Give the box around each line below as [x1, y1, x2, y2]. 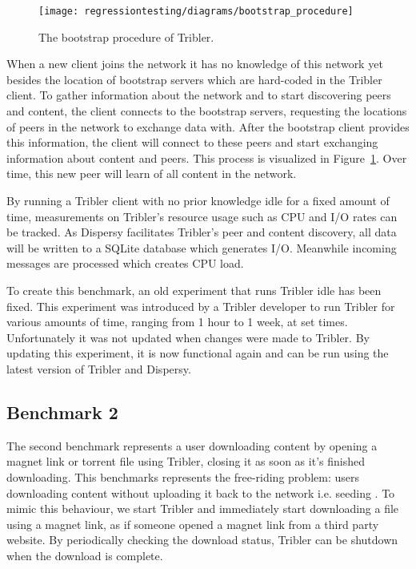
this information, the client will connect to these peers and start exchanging [6, 134, 378, 151]
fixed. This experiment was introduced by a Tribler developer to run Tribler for [6, 297, 395, 314]
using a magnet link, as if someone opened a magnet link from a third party [6, 515, 379, 532]
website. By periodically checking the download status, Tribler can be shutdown [6, 531, 398, 548]
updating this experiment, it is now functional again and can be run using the [6, 345, 389, 361]
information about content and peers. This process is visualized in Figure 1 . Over [6, 149, 407, 166]
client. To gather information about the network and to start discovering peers [6, 87, 391, 103]
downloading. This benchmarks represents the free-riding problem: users [6, 468, 359, 485]
